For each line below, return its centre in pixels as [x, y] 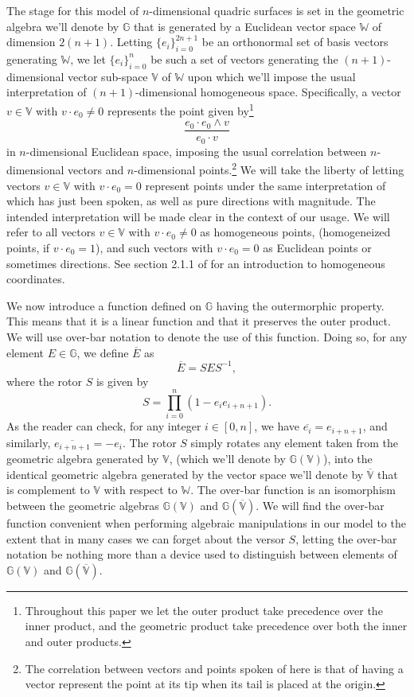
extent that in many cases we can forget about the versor [146, 538]
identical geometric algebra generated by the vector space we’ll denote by [185, 474]
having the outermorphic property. [300, 305]
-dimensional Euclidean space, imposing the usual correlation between [196, 151]
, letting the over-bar [346, 538]
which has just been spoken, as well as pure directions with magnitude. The [191, 201]
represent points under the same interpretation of [266, 185]
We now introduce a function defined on [104, 305]
